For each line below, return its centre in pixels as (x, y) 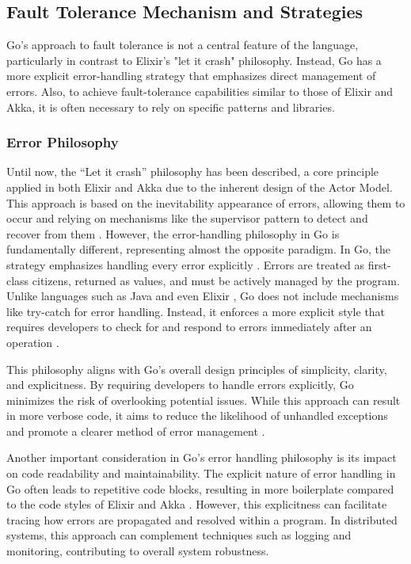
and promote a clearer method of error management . (136, 431)
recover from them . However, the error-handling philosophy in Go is (173, 233)
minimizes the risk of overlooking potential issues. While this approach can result (204, 400)
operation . (33, 342)
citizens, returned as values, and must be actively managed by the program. (216, 280)
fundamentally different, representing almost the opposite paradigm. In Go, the (199, 249)
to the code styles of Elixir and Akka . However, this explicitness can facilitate (197, 504)
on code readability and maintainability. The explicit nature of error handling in (201, 473)
